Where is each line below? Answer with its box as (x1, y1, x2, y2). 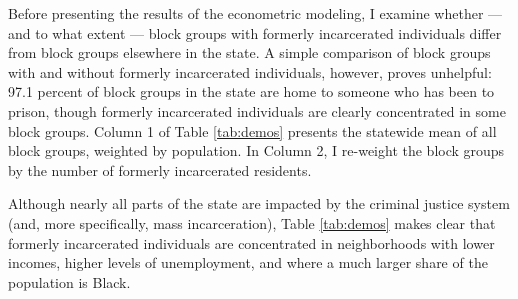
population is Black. (8, 271, 131, 292)
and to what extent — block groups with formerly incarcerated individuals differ (8, 22, 502, 43)
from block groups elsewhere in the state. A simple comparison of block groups (8, 42, 491, 63)
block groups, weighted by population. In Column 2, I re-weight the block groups (8, 140, 505, 161)
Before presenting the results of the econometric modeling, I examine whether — (8, 3, 503, 23)
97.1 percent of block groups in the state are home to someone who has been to (8, 81, 495, 102)
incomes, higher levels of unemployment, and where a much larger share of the (8, 252, 488, 273)
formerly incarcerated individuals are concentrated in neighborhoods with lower (8, 232, 495, 253)
